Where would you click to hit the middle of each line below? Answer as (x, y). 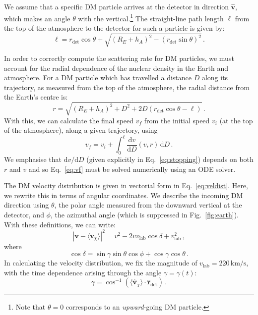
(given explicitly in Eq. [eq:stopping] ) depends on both (170, 159)
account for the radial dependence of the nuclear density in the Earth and (116, 68)
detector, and (24, 214)
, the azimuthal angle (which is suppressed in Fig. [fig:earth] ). (144, 214)
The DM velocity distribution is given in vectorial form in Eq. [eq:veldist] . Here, (126, 185)
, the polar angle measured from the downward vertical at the (148, 205)
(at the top (236, 120)
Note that (31, 307)
